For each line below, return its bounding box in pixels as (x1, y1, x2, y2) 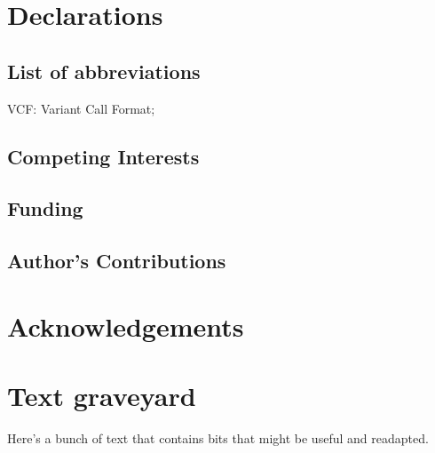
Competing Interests (7, 142, 200, 170)
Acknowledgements (7, 307, 244, 344)
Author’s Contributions (7, 247, 226, 274)
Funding (7, 195, 83, 222)
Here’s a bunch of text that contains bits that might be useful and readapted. (7, 429, 429, 448)
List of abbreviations (7, 57, 201, 84)
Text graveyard (7, 377, 196, 414)
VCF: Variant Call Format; (7, 99, 155, 117)
